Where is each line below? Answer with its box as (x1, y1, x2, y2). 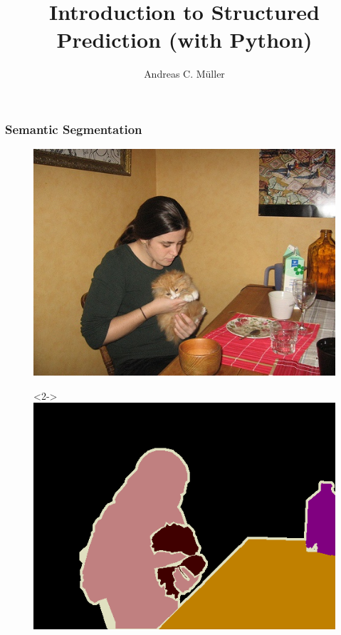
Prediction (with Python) (56, 25, 313, 54)
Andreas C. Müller (144, 66, 225, 81)
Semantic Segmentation (5, 120, 142, 138)
